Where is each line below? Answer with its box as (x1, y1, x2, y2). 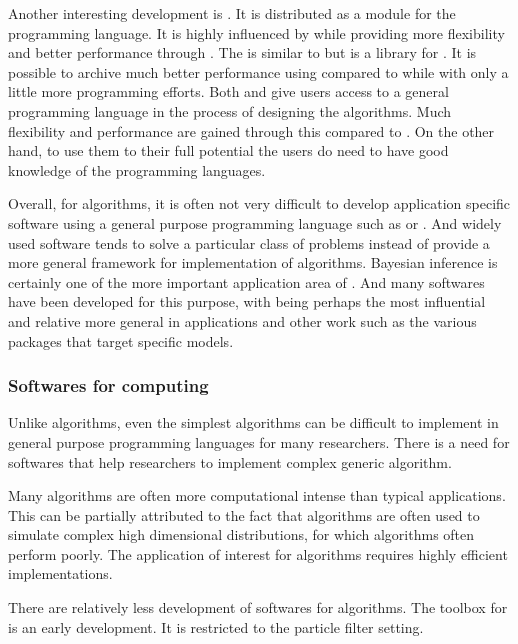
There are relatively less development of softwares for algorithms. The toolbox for (8, 597, 508, 618)
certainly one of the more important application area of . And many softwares (8, 271, 485, 292)
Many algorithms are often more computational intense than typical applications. (8, 485, 506, 506)
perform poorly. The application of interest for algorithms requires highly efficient (8, 543, 508, 564)
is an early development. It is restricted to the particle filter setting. (8, 616, 424, 637)
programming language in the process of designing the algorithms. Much (8, 100, 452, 121)
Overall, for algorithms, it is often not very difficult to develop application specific (8, 193, 511, 214)
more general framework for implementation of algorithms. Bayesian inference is (8, 252, 498, 273)
